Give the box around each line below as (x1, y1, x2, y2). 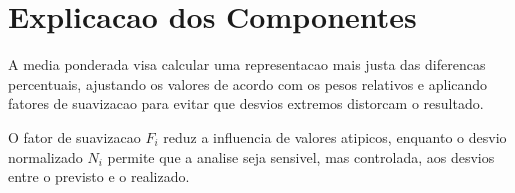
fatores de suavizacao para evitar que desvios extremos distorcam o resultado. (8, 93, 484, 114)
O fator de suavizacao (8, 126, 141, 147)
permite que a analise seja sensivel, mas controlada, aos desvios (107, 146, 495, 167)
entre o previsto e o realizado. (8, 166, 190, 187)
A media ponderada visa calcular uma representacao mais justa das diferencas (8, 54, 486, 75)
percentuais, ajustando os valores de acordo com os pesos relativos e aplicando (8, 73, 488, 94)
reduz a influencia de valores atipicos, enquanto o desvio (163, 126, 507, 147)
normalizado (8, 146, 83, 167)
